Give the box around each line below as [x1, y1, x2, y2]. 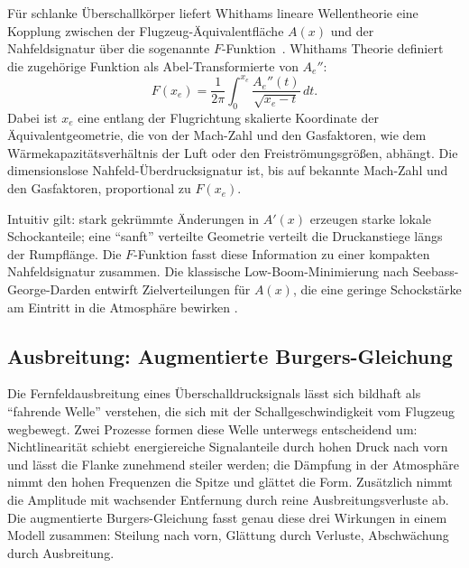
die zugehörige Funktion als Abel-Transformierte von [7, 56, 299, 75]
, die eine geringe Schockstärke [292, 280, 462, 299]
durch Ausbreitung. [7, 543, 115, 562]
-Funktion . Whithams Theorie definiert [221, 39, 444, 58]
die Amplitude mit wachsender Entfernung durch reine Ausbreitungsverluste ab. [7, 489, 449, 508]
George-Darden [7, 280, 91, 299]
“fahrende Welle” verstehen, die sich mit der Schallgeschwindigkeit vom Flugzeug [7, 402, 455, 420]
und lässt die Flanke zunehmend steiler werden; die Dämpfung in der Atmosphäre [7, 454, 459, 473]
